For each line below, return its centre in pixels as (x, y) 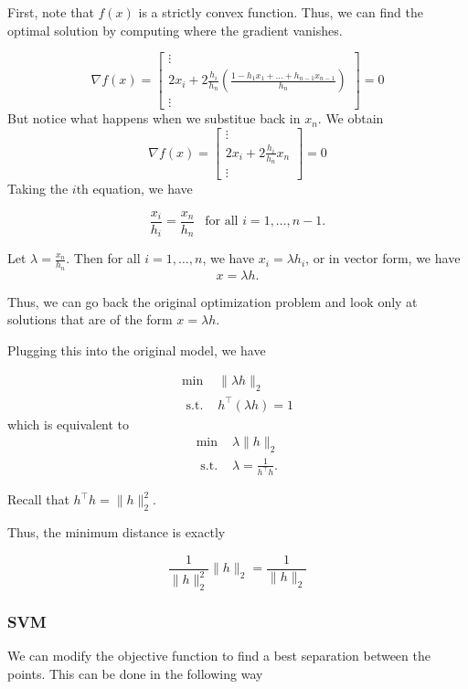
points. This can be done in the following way (135, 673)
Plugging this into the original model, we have (137, 350)
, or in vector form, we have (383, 258)
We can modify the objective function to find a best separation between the (219, 656)
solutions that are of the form (90, 319)
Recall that (38, 499)
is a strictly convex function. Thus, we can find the (281, 12)
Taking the (38, 189)
